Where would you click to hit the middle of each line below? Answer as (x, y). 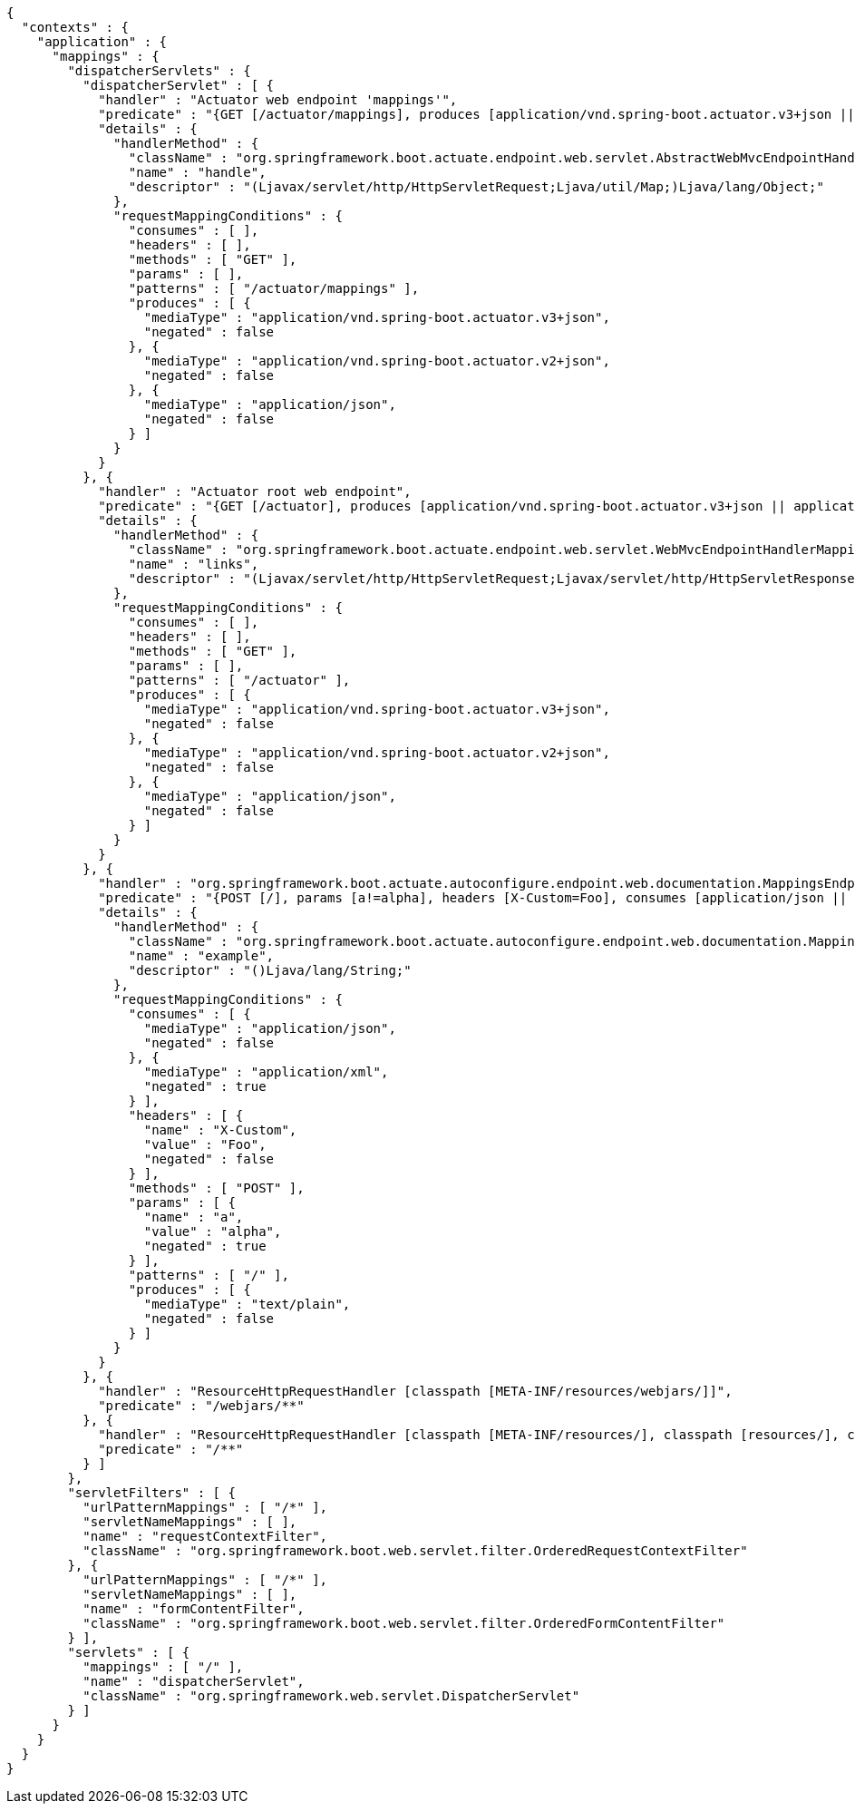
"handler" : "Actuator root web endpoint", (255, 492)
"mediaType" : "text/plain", (247, 1304)
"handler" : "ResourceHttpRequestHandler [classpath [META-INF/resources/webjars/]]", (415, 1391)
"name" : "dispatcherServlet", (194, 1681)
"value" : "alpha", (213, 1232)
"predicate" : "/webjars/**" (201, 1406)
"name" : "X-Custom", (220, 1130)
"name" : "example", (201, 956)
